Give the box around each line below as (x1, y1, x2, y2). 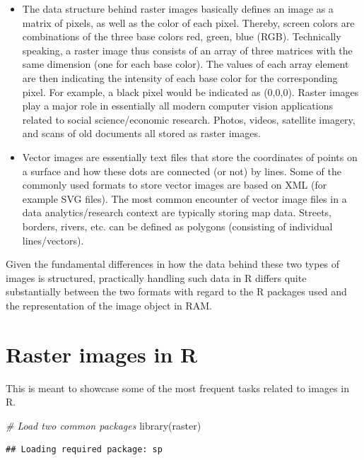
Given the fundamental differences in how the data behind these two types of (6, 256, 340, 271)
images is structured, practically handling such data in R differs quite (6, 270, 307, 285)
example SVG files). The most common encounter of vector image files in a (22, 191, 347, 206)
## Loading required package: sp (6, 444, 163, 455)
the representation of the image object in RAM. (6, 297, 213, 312)
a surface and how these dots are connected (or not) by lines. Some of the (22, 163, 341, 178)
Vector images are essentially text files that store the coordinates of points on (22, 149, 358, 164)
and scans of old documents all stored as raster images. (22, 126, 261, 141)
